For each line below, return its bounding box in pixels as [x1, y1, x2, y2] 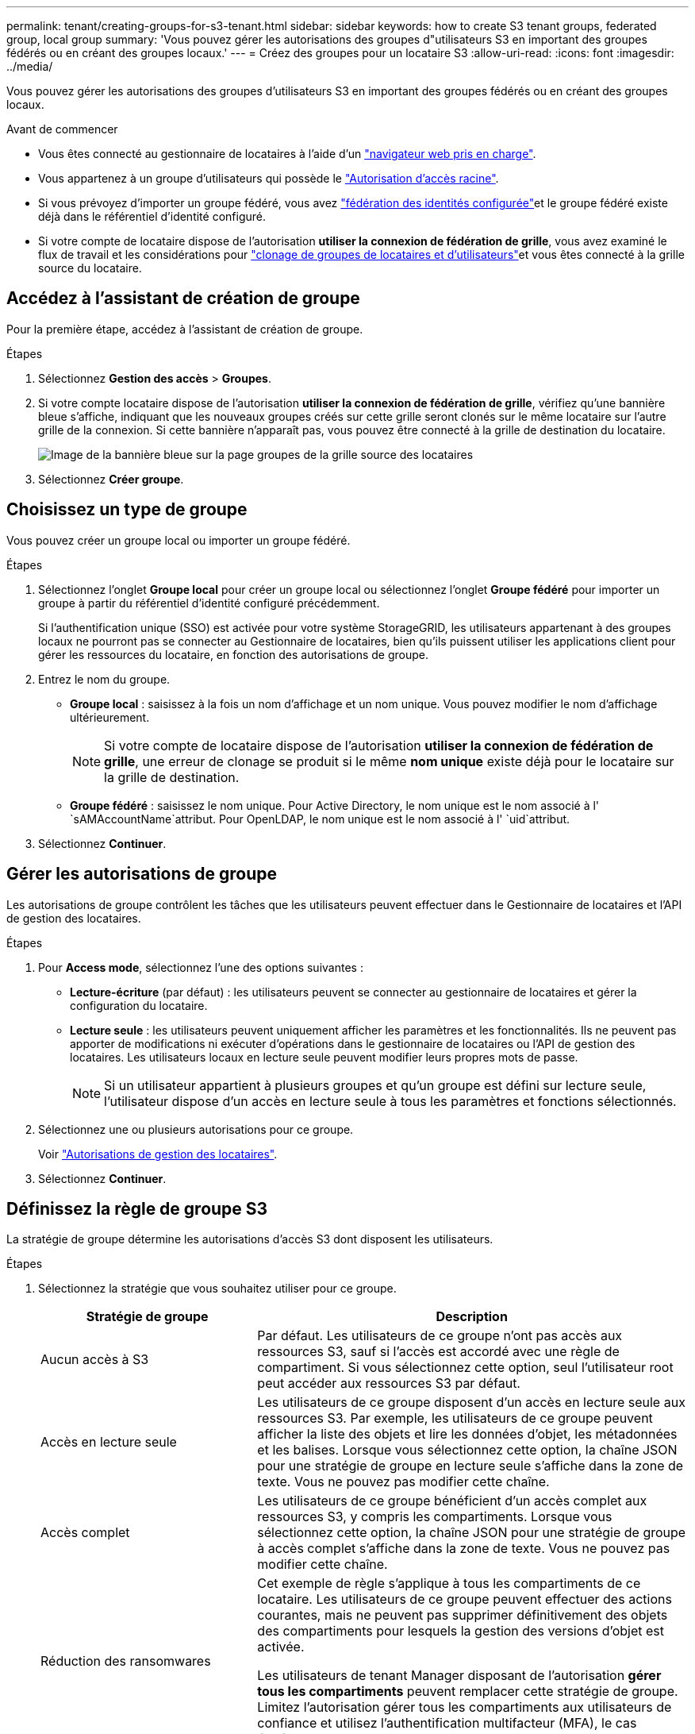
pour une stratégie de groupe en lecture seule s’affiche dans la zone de [257, 1458, 684, 1474]
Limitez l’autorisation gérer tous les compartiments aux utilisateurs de [257, 1699, 672, 1716]
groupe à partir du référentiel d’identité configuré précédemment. [38, 595, 380, 610]
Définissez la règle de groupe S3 [6, 1198, 268, 1219]
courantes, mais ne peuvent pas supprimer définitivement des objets [257, 1607, 668, 1624]
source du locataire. [38, 261, 142, 275]
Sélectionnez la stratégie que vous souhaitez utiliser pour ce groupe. [38, 1281, 397, 1296]
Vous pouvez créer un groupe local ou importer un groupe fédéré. [6, 533, 351, 547]
